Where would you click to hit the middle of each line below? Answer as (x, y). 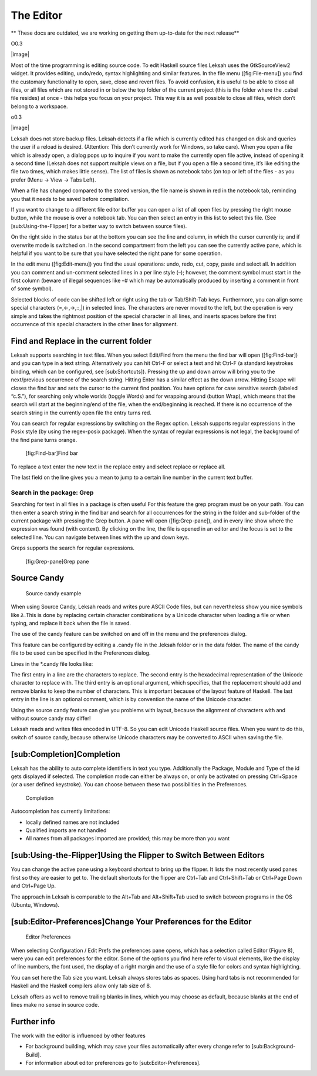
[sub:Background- (274, 1047)
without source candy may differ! (51, 718)
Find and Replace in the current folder (81, 341)
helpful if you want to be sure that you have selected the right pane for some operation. (117, 253)
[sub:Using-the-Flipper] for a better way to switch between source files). (99, 226)
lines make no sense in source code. (55, 1005)
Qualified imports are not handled (66, 830)
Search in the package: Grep (52, 492)
